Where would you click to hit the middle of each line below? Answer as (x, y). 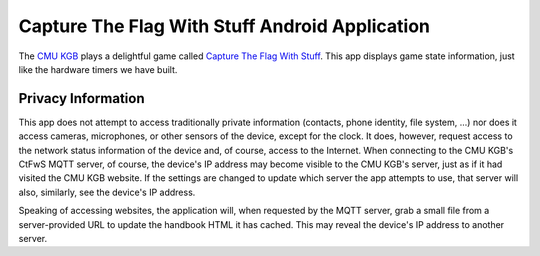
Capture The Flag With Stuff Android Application (224, 26)
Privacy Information (81, 98)
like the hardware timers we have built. (98, 69)
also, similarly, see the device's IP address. (107, 192)
